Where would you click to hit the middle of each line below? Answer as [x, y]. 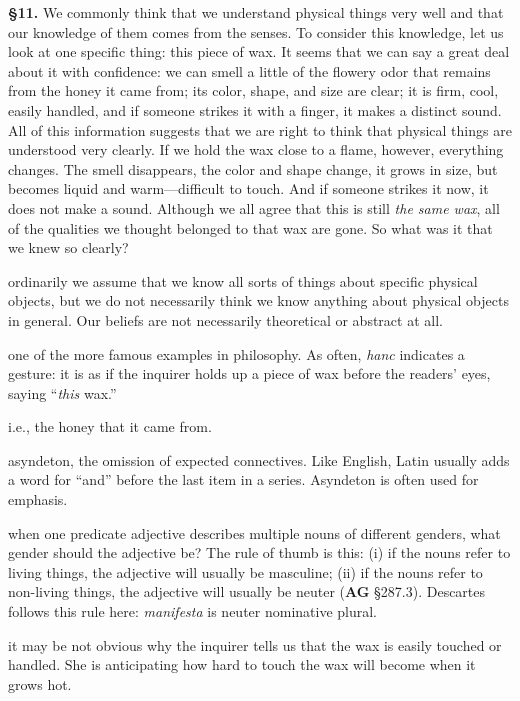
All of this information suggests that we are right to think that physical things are [260, 129]
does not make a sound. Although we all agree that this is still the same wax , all [254, 207]
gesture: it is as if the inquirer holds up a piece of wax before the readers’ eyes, [249, 373]
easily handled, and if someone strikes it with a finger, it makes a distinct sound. [255, 109]
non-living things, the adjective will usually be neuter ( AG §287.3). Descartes [247, 591]
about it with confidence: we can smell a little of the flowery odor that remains [249, 70]
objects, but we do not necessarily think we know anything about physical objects [258, 300]
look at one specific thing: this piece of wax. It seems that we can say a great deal [259, 51]
